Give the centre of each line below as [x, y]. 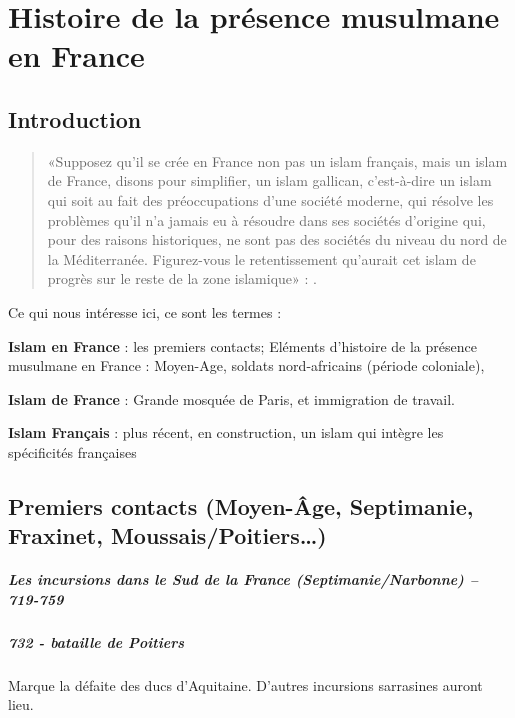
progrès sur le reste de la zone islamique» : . [182, 278]
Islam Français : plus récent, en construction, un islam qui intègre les [226, 432]
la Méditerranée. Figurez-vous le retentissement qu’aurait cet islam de [261, 258]
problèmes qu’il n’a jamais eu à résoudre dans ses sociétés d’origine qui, [266, 219]
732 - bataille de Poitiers [96, 641]
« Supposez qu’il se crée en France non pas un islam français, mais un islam [277, 160]
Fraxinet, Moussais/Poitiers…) [167, 535]
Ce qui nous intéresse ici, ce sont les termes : [145, 311]
